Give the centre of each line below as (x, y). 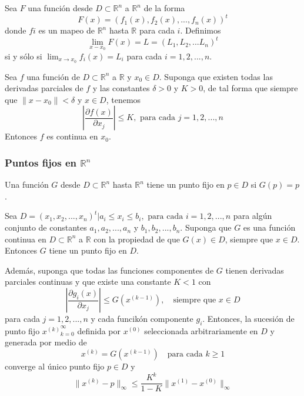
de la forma (164, 8)
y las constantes (121, 88)
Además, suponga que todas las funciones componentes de (109, 270)
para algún (253, 216)
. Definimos (201, 30)
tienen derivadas (255, 270)
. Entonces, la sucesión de (248, 319)
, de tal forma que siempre (250, 88)
